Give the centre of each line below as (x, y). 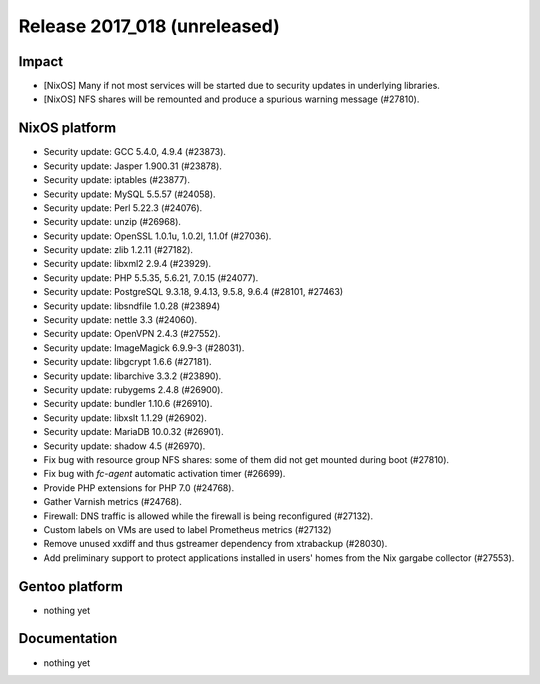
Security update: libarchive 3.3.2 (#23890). (132, 376)
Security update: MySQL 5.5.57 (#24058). (129, 194)
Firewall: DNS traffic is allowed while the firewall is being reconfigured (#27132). (208, 516)
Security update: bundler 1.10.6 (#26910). (128, 404)
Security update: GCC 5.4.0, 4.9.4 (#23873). (135, 152)
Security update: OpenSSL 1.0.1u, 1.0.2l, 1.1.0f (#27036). (157, 236)
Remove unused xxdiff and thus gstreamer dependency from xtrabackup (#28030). (215, 544)
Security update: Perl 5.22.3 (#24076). (123, 207)
